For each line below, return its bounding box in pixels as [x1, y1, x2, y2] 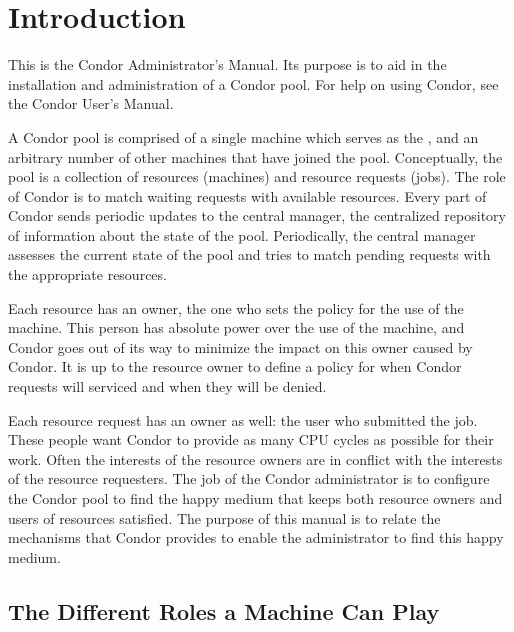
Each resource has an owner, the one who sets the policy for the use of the [8, 297, 464, 318]
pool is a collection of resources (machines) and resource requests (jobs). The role [8, 166, 506, 187]
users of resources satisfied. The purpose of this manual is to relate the [8, 507, 441, 528]
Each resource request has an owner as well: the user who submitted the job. [8, 409, 478, 430]
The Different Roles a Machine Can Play [8, 595, 440, 626]
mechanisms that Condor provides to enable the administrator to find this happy [8, 527, 504, 548]
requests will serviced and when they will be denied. [8, 376, 327, 397]
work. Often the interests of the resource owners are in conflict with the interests [8, 448, 503, 469]
